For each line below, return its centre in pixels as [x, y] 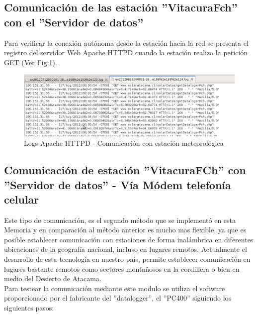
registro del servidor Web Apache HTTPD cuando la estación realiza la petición [126, 53]
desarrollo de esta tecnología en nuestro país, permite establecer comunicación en [127, 259]
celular [22, 199]
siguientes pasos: [29, 308]
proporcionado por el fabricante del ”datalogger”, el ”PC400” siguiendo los [118, 298]
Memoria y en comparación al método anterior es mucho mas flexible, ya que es [125, 230]
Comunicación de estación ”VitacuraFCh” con [125, 170]
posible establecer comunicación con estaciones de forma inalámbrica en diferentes [129, 239]
